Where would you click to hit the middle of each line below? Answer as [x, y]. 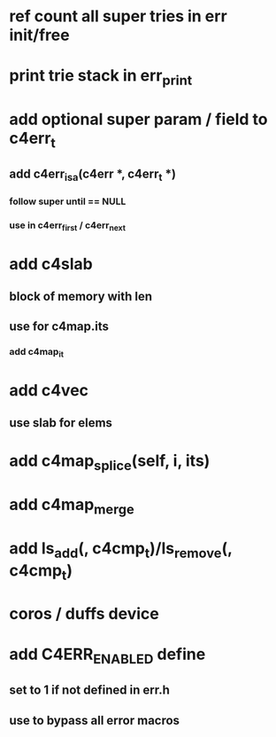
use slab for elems [61, 423]
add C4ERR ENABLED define [107, 656]
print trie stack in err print [101, 77]
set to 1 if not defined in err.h [89, 690]
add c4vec [49, 390]
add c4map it [37, 353]
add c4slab [51, 264]
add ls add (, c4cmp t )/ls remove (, [121, 550]
